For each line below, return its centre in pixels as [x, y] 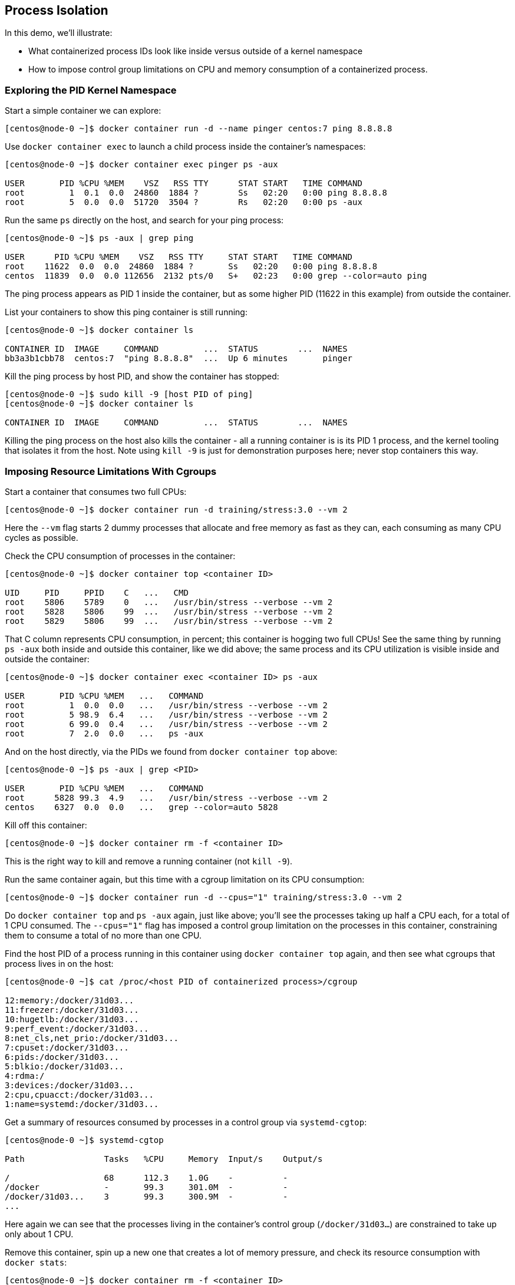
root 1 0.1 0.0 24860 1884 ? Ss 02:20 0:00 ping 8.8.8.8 [196, 193]
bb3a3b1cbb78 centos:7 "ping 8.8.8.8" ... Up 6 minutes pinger [179, 359]
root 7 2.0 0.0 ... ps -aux [104, 733]
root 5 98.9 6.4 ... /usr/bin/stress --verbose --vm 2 [166, 714]
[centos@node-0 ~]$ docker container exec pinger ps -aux [141, 165]
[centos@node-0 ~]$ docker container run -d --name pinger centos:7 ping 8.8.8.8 [199, 129]
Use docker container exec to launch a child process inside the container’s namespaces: [185, 147]
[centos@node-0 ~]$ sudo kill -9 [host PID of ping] [129, 394]
